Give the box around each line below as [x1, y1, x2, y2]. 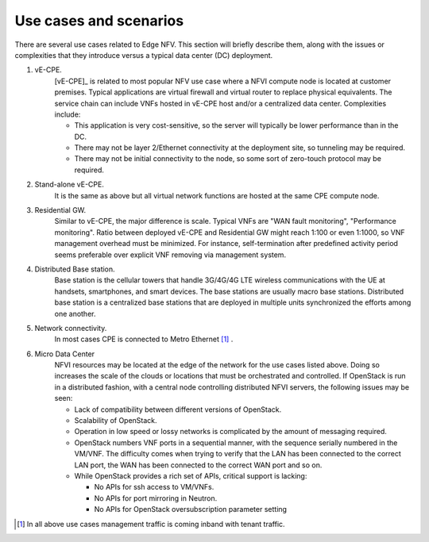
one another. [54, 309, 96, 318]
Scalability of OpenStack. [74, 416, 158, 425]
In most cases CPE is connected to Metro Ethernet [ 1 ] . [54, 334, 234, 344]
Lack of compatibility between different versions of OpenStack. [74, 405, 282, 414]
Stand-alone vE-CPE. [34, 179, 105, 190]
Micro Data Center [34, 349, 95, 359]
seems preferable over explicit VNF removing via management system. [54, 250, 286, 259]
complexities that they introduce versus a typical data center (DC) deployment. [14, 50, 273, 60]
